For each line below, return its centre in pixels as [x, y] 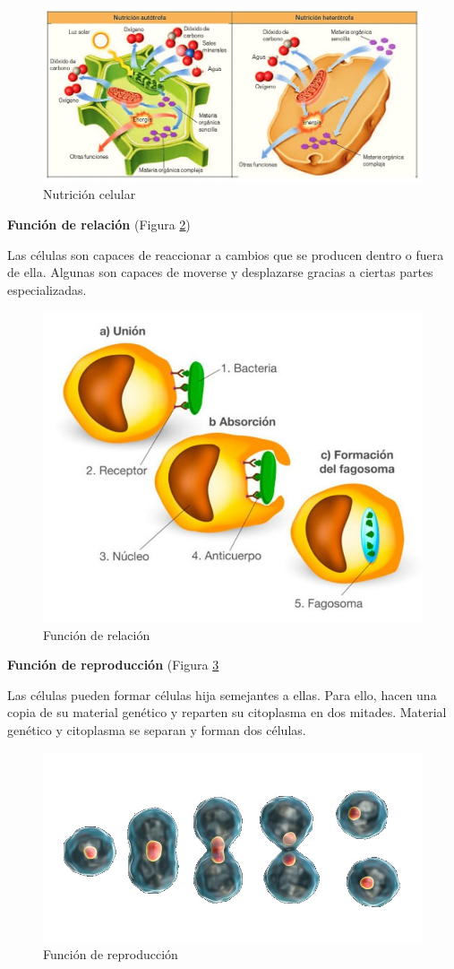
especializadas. [47, 289]
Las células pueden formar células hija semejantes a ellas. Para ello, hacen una [222, 694]
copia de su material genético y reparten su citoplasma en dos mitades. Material [227, 712]
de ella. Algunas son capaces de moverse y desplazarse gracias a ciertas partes [220, 272]
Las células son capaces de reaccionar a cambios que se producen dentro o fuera [226, 254]
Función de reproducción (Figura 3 [113, 665]
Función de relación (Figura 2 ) [99, 224]
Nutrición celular [90, 194]
